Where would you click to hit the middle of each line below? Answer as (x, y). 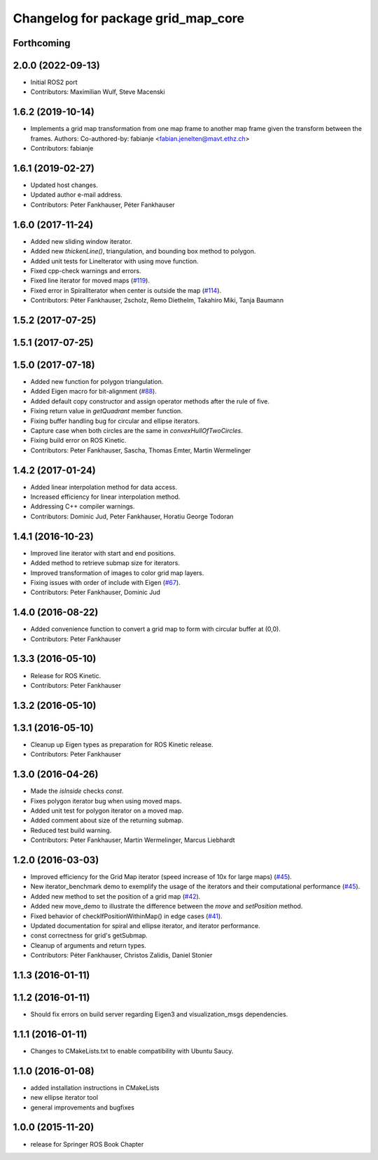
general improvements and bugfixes (82, 1107)
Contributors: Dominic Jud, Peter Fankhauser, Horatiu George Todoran (132, 516)
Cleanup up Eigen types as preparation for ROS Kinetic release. (122, 744)
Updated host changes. (64, 185)
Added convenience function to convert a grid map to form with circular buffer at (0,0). (156, 629)
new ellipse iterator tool (64, 1098)
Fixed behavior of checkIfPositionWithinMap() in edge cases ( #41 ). (127, 916)
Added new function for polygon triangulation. (97, 382)
